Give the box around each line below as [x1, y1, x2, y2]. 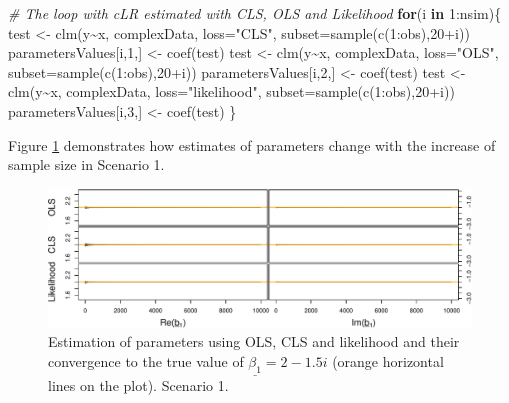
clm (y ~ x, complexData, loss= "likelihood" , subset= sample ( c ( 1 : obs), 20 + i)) [8, 81, 455, 102]
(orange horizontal [332, 351, 444, 372]
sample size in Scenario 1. [8, 154, 165, 175]
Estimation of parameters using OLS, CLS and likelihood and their [48, 331, 460, 352]
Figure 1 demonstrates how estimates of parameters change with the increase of [8, 134, 496, 155]
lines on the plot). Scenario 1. [48, 375, 229, 396]
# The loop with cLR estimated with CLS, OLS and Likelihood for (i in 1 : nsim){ [8, 3, 502, 23]
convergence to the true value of [48, 351, 244, 372]
